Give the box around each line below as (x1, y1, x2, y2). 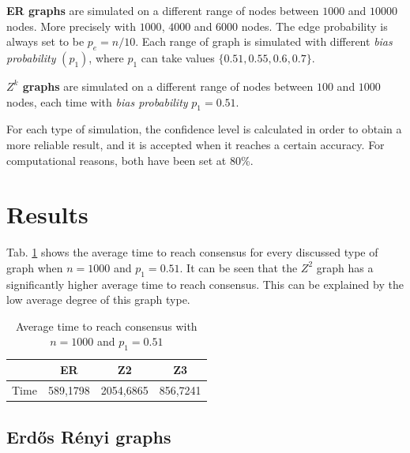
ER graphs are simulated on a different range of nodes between (6, 2, 319, 18)
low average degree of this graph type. (6, 291, 190, 308)
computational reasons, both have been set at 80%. (6, 152, 254, 168)
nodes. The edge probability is (241, 17, 388, 34)
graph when (6, 259, 63, 275)
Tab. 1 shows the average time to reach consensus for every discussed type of (6, 244, 378, 260)
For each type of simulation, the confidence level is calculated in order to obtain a (6, 121, 402, 137)
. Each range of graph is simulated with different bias (135, 33, 393, 50)
